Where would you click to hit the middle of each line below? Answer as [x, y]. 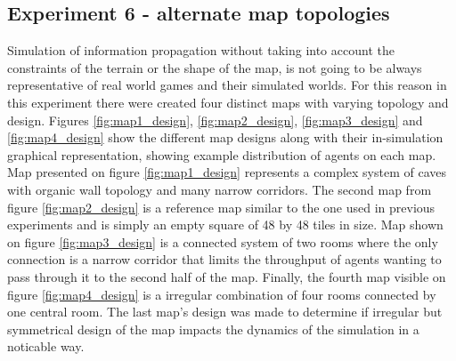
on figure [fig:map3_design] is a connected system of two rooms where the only [223, 241]
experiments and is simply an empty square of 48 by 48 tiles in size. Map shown [225, 225]
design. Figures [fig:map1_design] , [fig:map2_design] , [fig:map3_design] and [215, 120]
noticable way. [46, 346]
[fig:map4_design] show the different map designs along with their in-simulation [225, 137]
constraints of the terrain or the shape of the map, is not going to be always [215, 67]
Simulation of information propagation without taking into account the [201, 50]
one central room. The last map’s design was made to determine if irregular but [225, 312]
